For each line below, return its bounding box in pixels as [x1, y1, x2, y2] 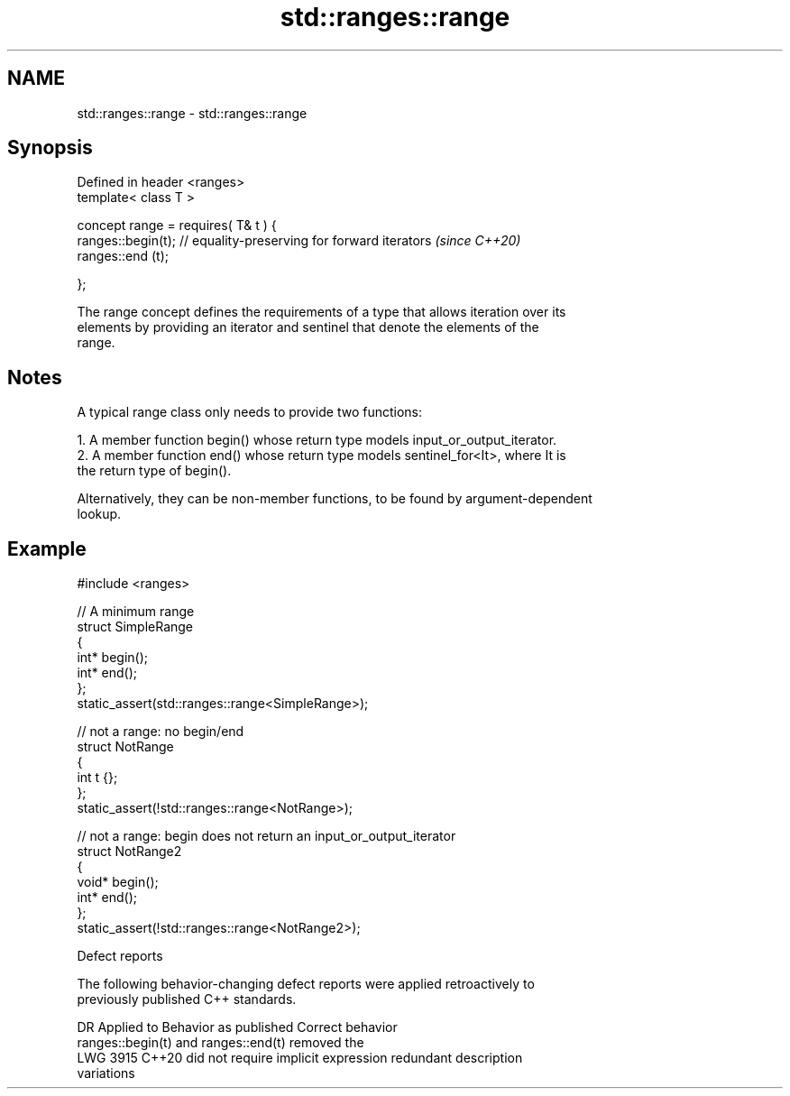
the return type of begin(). [77, 463, 232, 479]
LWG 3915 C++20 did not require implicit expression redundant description [77, 1050, 523, 1066]
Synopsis [7, 136, 93, 160]
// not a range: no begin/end [77, 723, 244, 740]
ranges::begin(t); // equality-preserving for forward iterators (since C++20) [77, 233, 521, 249]
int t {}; [77, 769, 118, 786]
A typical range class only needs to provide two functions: [77, 404, 423, 420]
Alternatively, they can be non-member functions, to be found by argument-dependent [77, 491, 592, 507]
